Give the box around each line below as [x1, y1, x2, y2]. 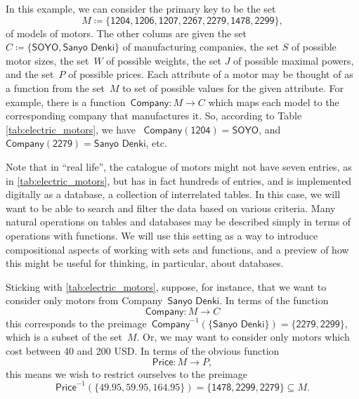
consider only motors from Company [6, 293, 163, 308]
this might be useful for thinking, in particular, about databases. [6, 256, 284, 270]
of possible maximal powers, [233, 53, 354, 67]
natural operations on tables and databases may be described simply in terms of [6, 214, 351, 229]
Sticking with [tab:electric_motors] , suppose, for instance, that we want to [6, 279, 327, 294]
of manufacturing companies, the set [122, 39, 279, 54]
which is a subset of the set [6, 329, 122, 344]
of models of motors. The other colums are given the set [6, 25, 247, 40]
